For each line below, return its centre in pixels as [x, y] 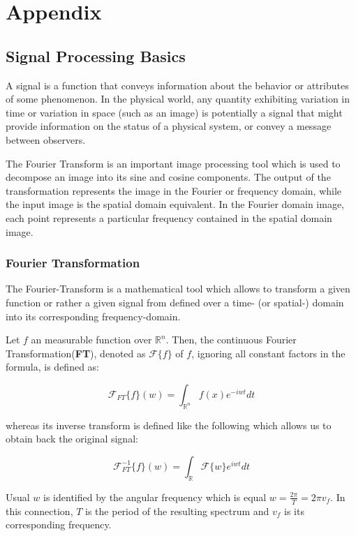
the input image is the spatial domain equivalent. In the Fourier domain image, [175, 204]
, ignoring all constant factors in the [268, 353]
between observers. [46, 139]
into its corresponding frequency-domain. [93, 316]
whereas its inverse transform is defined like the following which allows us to [169, 425]
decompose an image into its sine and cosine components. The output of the [168, 177]
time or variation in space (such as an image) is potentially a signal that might [174, 112]
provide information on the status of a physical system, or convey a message [169, 126]
